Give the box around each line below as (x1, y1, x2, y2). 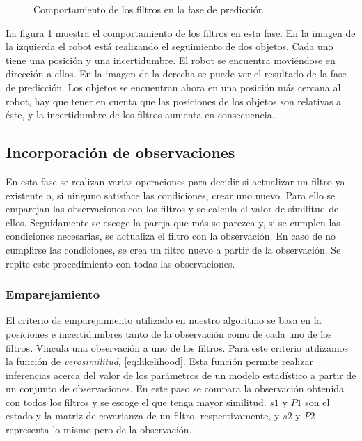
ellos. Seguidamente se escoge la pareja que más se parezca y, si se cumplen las (6, 215, 340, 229)
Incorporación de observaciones (6, 141, 235, 163)
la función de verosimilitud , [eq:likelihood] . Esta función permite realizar (6, 354, 313, 369)
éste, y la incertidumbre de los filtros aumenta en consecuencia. (6, 107, 275, 122)
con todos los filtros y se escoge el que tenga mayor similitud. (6, 394, 267, 409)
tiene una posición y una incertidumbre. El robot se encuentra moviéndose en (6, 52, 336, 67)
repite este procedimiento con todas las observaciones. (6, 256, 235, 270)
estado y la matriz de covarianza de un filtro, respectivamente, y (6, 408, 280, 423)
